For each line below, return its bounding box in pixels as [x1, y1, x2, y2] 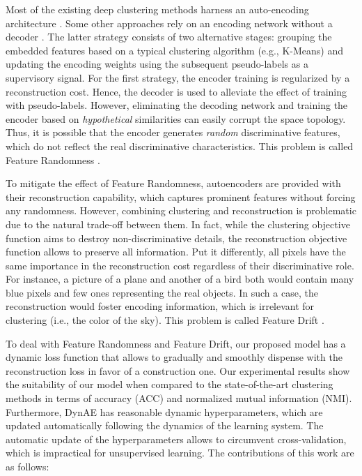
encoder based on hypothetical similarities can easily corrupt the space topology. [6, 111, 346, 126]
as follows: [6, 459, 49, 473]
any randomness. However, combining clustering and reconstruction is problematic [6, 203, 356, 218]
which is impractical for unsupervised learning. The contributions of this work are [6, 445, 354, 460]
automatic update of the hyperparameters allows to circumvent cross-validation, [6, 431, 347, 446]
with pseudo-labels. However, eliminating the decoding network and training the [6, 98, 348, 112]
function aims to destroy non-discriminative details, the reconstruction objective [6, 230, 347, 245]
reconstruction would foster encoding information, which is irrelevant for [6, 299, 315, 313]
